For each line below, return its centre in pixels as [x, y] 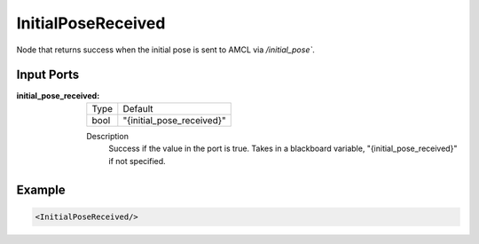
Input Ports [48, 75]
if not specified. [137, 161]
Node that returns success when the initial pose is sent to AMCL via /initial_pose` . [165, 50]
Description [107, 136]
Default [138, 108]
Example [41, 190]
